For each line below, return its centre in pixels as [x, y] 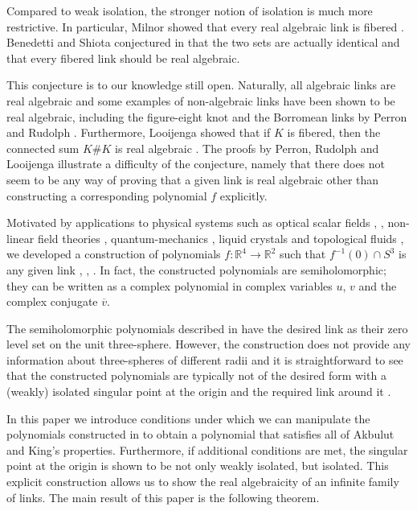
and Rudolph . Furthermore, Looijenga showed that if [139, 132]
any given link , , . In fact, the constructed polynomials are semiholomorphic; [196, 269]
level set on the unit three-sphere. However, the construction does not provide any [208, 344]
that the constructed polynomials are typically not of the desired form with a [196, 375]
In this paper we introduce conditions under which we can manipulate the [188, 418]
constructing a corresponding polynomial [107, 195]
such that [303, 254]
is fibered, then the [334, 132]
